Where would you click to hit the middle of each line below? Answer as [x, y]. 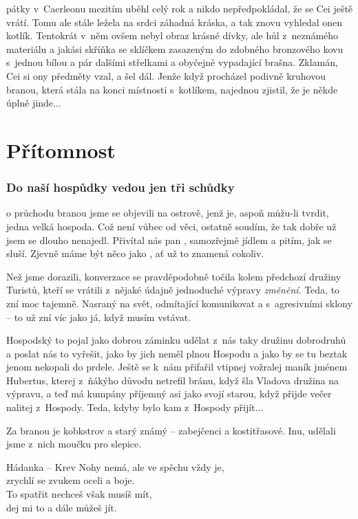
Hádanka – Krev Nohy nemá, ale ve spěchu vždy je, [115, 466]
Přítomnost [61, 150]
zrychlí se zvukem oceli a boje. [71, 480]
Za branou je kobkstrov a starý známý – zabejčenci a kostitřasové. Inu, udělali [171, 430]
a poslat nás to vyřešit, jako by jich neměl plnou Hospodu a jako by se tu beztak [177, 353]
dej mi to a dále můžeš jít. [62, 507]
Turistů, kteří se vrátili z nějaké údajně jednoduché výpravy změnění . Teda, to [173, 290]
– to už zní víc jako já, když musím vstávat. [99, 317]
